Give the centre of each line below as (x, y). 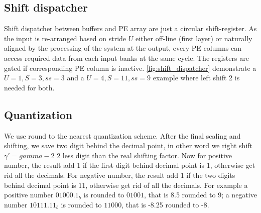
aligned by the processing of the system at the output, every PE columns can (123, 48)
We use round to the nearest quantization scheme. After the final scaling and (122, 135)
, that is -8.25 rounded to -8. (165, 204)
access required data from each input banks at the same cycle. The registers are (126, 58)
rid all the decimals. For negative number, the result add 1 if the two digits (120, 175)
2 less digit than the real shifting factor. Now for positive (145, 155)
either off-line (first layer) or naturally (194, 38)
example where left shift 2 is (196, 78)
